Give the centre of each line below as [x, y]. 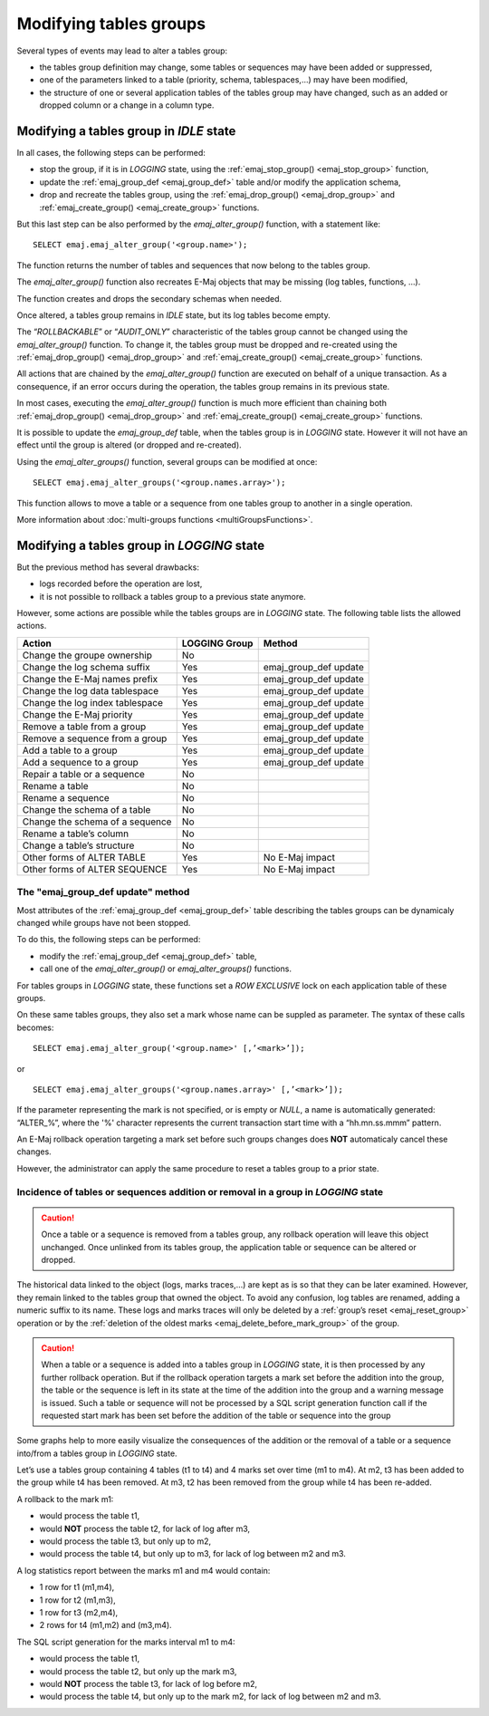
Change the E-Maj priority [77, 714]
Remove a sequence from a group [95, 738]
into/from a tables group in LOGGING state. [97, 1453]
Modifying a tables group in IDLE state [126, 131]
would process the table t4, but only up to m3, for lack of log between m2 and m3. [192, 1554]
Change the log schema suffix [86, 667]
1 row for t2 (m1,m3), [78, 1600]
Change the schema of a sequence [97, 822]
